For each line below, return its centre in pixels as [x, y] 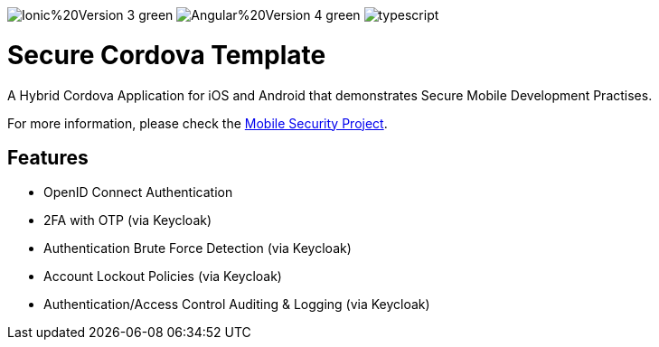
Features [48, 157]
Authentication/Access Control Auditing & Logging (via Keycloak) [237, 305]
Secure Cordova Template [167, 55]
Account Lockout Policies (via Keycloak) [163, 277]
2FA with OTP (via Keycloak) [128, 220]
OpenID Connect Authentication [138, 192]
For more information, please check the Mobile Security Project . [198, 123]
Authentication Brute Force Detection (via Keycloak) [198, 249]
